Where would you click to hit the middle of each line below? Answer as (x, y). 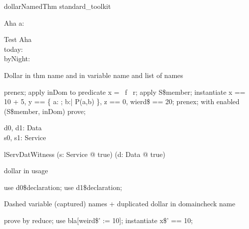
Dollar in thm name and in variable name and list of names (94, 75)
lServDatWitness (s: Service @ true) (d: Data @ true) (85, 154)
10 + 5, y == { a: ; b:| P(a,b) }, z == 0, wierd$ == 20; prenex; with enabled (122, 101)
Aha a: (14, 22)
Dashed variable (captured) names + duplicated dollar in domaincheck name (120, 204)
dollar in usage (26, 171)
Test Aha (18, 39)
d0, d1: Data (23, 128)
